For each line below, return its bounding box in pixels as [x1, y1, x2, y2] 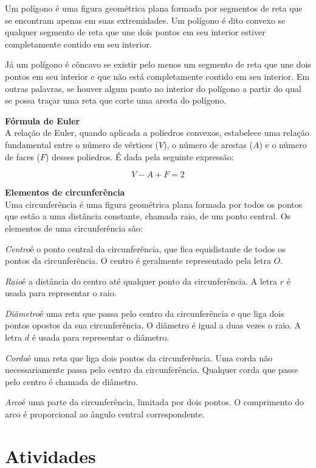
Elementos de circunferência [5, 186, 125, 199]
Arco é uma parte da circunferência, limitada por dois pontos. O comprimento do [5, 395, 304, 408]
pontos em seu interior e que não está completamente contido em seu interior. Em [5, 69, 310, 82]
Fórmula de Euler [5, 114, 80, 127]
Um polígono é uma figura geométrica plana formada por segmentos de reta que [5, 2, 303, 14]
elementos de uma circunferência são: [5, 221, 143, 234]
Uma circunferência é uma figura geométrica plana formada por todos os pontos [5, 197, 303, 210]
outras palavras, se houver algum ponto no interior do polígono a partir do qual [5, 82, 301, 94]
